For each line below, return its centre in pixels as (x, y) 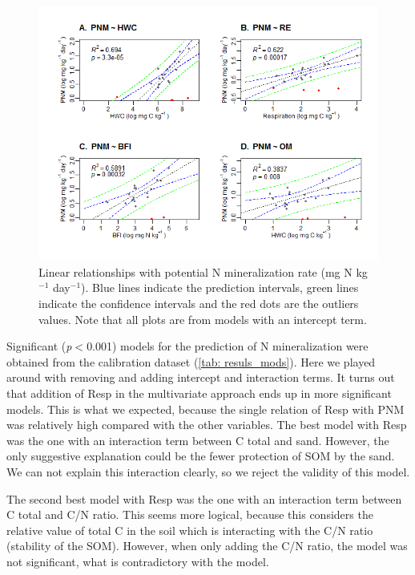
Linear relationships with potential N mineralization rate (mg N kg (203, 271)
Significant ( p (39, 346)
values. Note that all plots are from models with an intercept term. (203, 319)
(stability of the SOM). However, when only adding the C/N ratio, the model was (207, 546)
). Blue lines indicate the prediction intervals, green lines (220, 287)
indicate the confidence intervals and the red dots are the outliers (199, 303)
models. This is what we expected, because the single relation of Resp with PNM (205, 409)
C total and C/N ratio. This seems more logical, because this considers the (190, 514)
